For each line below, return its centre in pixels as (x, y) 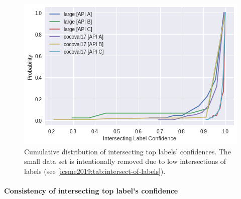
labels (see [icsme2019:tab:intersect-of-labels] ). (95, 171)
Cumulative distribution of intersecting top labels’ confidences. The (128, 151)
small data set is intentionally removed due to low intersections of (125, 161)
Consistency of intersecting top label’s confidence (91, 190)
